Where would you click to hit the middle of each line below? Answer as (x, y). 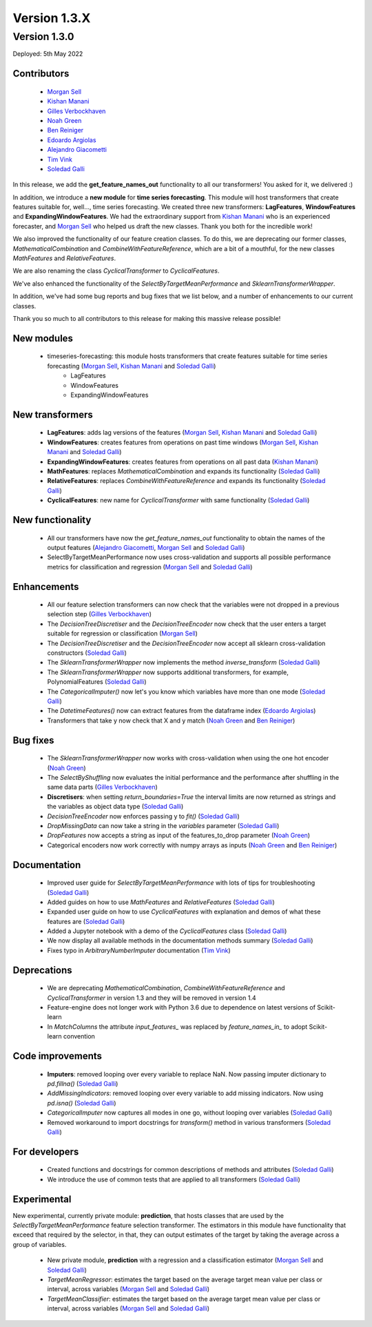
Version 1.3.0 (43, 37)
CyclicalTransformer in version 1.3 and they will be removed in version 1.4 (152, 998)
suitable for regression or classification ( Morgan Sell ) (122, 633)
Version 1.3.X (52, 18)
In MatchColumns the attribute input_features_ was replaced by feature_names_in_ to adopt (177, 1026)
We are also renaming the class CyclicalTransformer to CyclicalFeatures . (116, 271)
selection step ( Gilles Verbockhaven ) (99, 614)
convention (79, 1036)
